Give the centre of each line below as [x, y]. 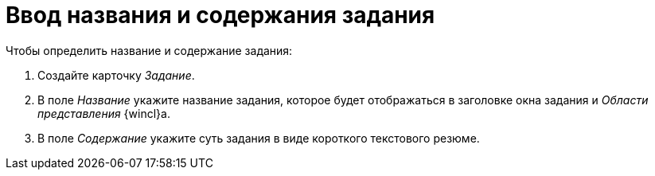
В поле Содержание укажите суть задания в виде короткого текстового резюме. [259, 138]
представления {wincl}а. [104, 113]
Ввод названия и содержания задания [220, 15]
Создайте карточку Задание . [116, 75]
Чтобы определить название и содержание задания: [149, 50]
